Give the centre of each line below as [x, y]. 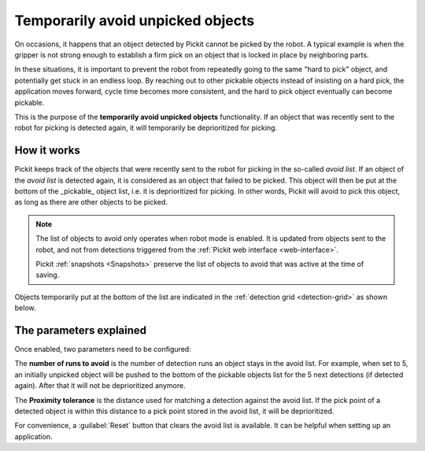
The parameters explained [81, 330]
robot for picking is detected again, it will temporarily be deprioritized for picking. [146, 128]
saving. [48, 275]
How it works [47, 151]
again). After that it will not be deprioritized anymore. [100, 386]
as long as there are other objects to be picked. [91, 202]
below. [25, 308]
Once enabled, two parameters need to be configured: [103, 349]
